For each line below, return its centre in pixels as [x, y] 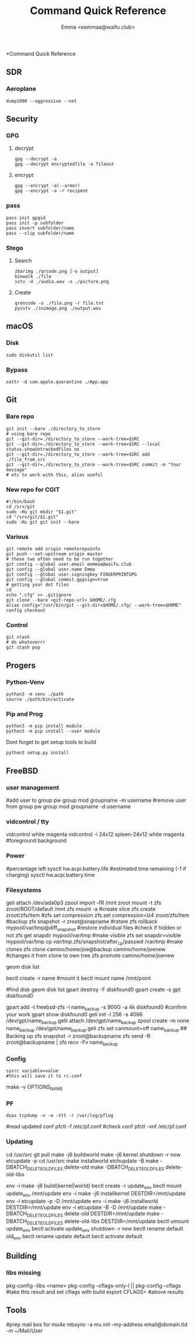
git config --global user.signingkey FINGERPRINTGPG [72, 575]
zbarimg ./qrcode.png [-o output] [56, 271]
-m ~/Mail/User [25, 1330]
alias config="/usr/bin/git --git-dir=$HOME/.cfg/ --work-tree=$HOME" [94, 605]
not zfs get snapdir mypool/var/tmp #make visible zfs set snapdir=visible [93, 935]
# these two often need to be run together [60, 559]
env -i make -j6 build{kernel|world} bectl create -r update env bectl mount [94, 1186]
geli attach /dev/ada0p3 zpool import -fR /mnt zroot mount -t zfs [84, 903]
